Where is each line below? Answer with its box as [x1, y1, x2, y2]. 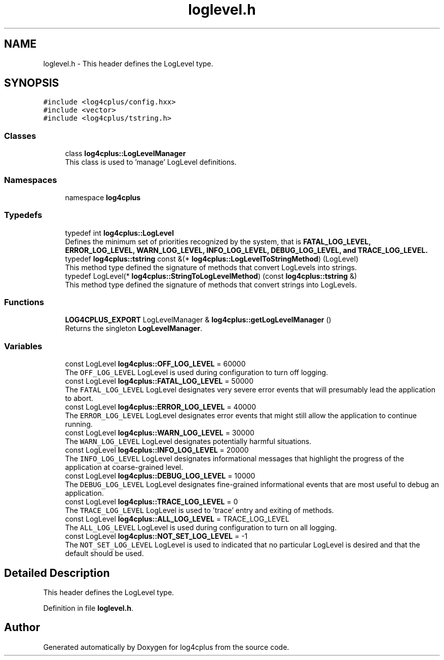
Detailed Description [4, 566, 110, 579]
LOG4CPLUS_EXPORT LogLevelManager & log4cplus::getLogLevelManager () [65, 315, 331, 324]
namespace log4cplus [65, 193, 141, 202]
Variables [4, 341, 43, 351]
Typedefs [4, 210, 43, 221]
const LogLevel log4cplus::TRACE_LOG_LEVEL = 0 [65, 497, 238, 506]
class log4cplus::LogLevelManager [65, 149, 186, 158]
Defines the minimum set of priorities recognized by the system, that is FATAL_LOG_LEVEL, [65, 237, 371, 246]
